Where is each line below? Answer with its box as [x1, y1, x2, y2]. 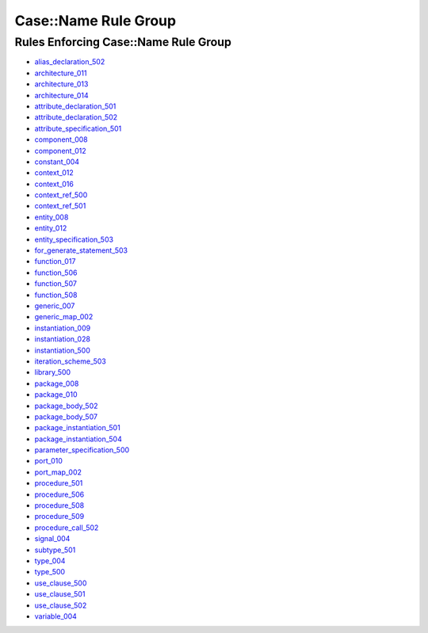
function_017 [34, 257, 76, 266]
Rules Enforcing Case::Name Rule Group [14, 35, 231, 49]
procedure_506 [34, 490, 85, 499]
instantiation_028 [34, 334, 91, 344]
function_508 [34, 290, 78, 299]
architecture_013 [34, 79, 89, 89]
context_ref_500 [34, 190, 88, 200]
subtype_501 [34, 545, 76, 555]
